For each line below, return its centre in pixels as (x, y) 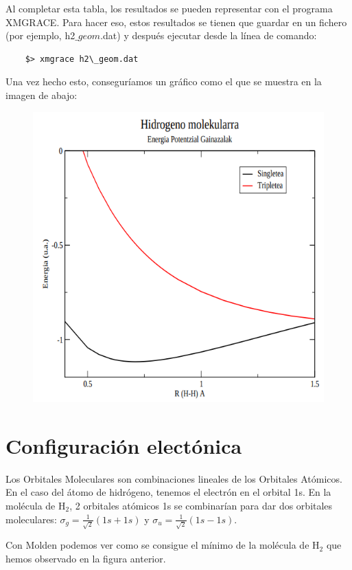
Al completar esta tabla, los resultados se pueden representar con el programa (169, 8)
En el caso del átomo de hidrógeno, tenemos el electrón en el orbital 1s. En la (168, 492)
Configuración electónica (124, 445)
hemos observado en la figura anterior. (86, 558)
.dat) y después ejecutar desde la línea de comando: (209, 35)
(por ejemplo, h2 (40, 35)
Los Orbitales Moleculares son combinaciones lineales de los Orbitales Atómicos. (174, 478)
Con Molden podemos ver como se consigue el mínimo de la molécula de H (163, 545)
